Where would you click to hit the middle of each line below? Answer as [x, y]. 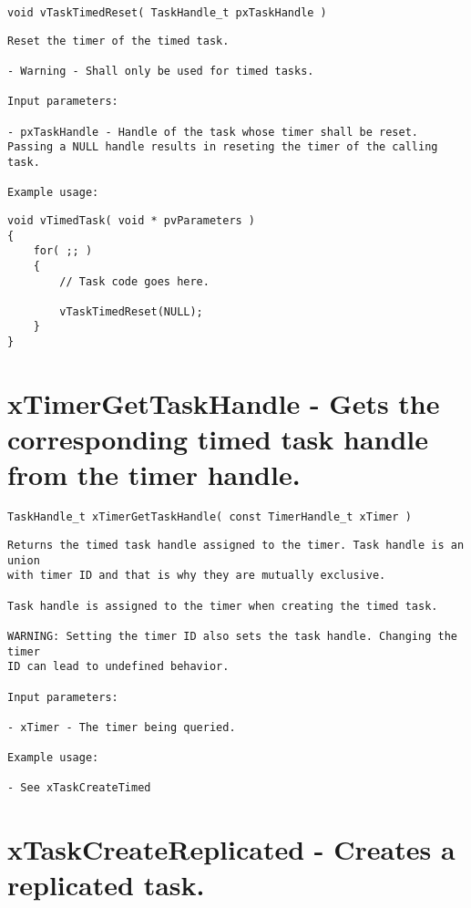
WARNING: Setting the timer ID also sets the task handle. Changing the [232, 636]
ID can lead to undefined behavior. [118, 667]
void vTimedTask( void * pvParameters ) [132, 220]
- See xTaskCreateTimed [79, 788]
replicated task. [106, 885]
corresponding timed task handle [218, 439]
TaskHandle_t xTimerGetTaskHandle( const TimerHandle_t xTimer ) [210, 517]
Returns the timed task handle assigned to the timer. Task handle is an [236, 545]
